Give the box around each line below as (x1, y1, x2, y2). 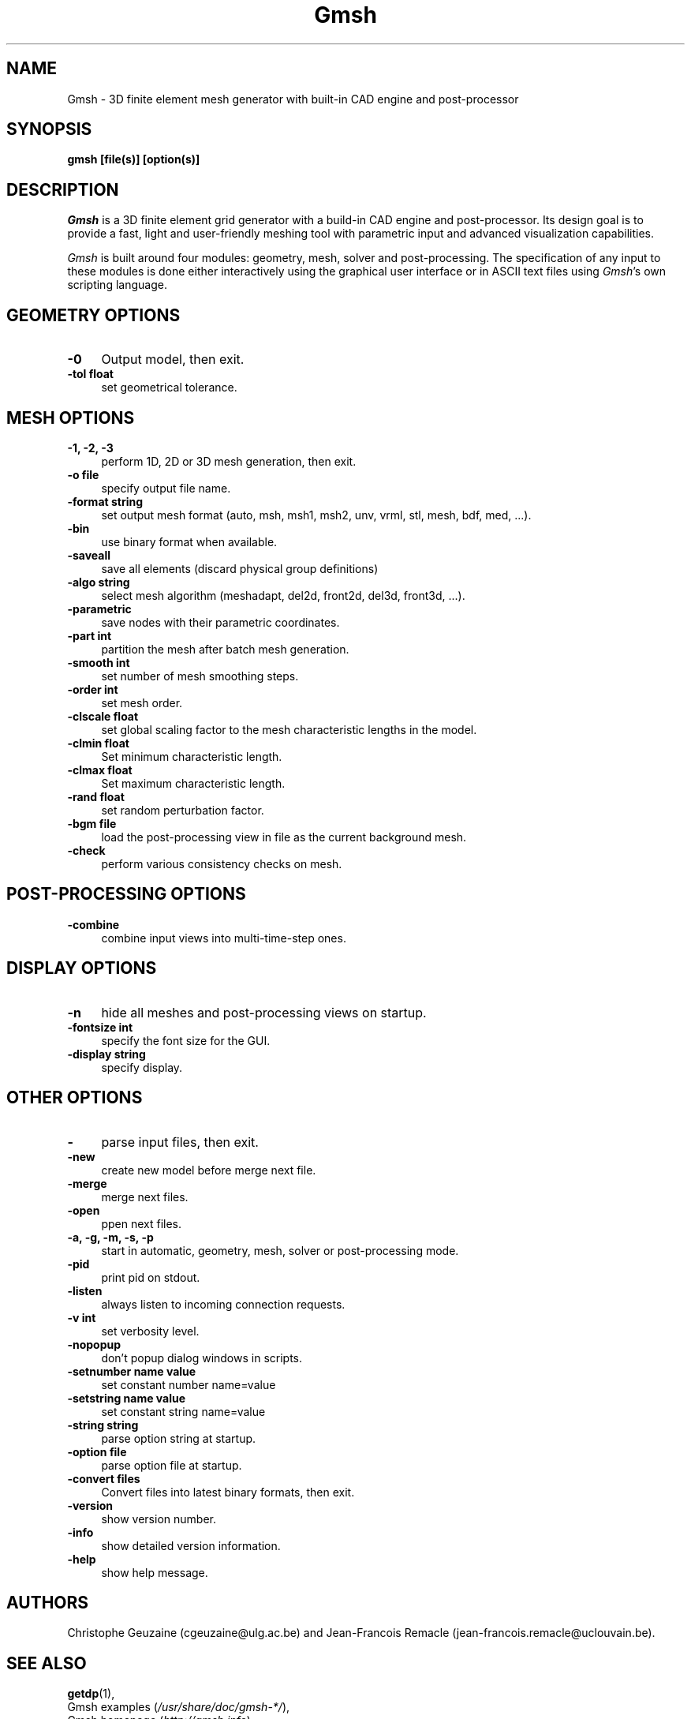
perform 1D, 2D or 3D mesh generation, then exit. (101, 454, 357, 468)
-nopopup (67, 1337, 121, 1351)
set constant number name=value (101, 1377, 276, 1391)
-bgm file (67, 816, 117, 830)
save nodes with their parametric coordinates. (101, 615, 340, 629)
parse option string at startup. (101, 1431, 256, 1445)
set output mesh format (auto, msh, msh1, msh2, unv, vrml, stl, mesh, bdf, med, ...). (101, 507, 532, 522)
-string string (67, 1418, 139, 1432)
